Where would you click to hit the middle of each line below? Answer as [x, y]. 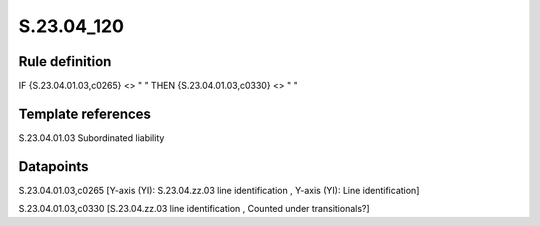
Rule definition [65, 61]
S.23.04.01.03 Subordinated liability [91, 137]
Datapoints [53, 166]
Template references [85, 113]
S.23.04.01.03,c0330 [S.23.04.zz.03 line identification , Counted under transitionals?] [194, 209]
